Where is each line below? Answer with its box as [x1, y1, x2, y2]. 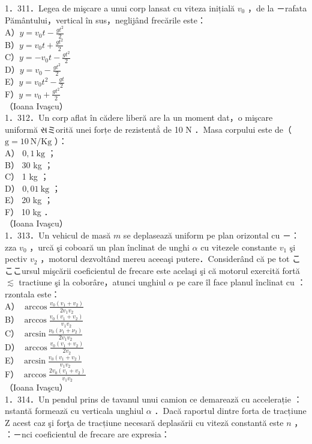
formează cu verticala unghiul [35, 404, 144, 417]
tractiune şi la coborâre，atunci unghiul [19, 276, 166, 288]
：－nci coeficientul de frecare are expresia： [5, 428, 170, 440]
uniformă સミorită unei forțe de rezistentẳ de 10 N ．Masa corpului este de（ [5, 123, 292, 135]
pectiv [5, 252, 28, 265]
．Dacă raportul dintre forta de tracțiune [154, 404, 307, 417]
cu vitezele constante [200, 240, 277, 253]
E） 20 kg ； [5, 193, 53, 206]
